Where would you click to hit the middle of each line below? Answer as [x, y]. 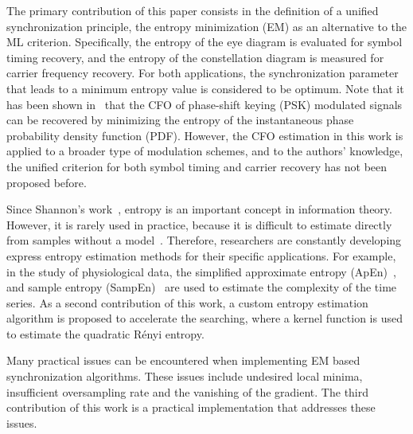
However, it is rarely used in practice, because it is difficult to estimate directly [199, 224]
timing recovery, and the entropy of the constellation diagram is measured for [195, 57]
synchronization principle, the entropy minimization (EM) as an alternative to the [206, 26]
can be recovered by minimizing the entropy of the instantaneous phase [180, 120]
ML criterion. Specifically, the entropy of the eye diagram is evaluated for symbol [205, 42]
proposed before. [47, 182]
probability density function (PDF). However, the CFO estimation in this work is [205, 135]
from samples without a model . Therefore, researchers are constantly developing [204, 240]
